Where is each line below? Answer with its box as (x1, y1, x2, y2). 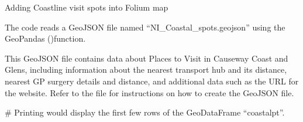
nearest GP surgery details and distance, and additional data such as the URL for (5, 74, 299, 87)
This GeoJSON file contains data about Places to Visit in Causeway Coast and (5, 52, 288, 64)
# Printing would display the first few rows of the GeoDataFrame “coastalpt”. (5, 106, 285, 118)
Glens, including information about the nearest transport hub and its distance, (5, 63, 287, 76)
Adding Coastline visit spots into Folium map (5, 1, 168, 13)
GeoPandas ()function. (5, 32, 86, 45)
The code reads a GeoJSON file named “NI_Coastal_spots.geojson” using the (5, 21, 285, 33)
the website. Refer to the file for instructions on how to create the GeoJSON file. (5, 86, 294, 99)
